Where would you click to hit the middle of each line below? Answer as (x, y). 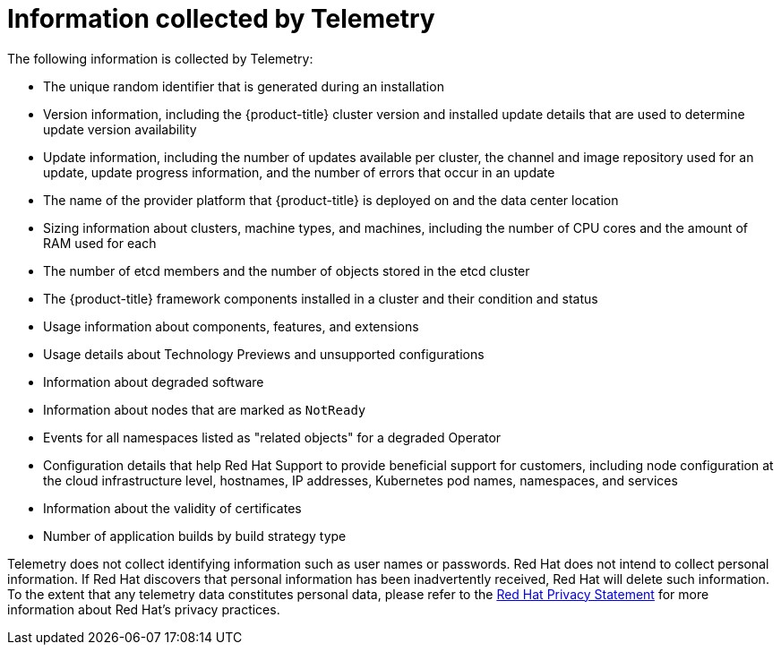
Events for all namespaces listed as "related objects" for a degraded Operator (272, 437)
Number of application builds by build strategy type (195, 536)
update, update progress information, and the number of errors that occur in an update (299, 172)
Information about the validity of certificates (172, 508)
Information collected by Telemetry (221, 19)
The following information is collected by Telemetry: (160, 58)
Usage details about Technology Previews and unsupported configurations (264, 354)
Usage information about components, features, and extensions (231, 326)
